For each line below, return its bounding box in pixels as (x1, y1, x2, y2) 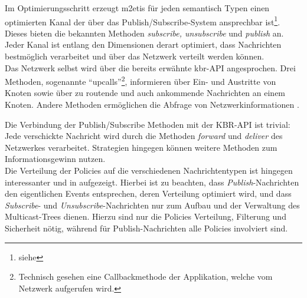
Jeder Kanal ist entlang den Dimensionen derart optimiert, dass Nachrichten (5, 38, 282, 51)
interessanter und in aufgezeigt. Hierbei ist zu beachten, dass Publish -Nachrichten (5, 176, 299, 188)
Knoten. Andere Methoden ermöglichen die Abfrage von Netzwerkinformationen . (5, 98, 299, 111)
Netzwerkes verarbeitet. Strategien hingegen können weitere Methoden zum (5, 141, 277, 153)
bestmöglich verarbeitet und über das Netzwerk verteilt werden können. (5, 50, 264, 62)
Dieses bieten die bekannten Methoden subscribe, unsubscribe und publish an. (5, 27, 284, 39)
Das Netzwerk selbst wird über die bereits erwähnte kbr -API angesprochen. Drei (5, 61, 296, 74)
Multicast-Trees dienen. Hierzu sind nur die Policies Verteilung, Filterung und (5, 210, 286, 223)
